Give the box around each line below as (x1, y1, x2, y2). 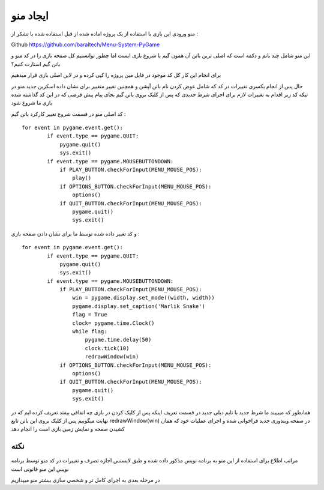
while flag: (72, 328, 107, 335)
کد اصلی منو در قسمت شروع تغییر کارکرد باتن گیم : (11, 110, 126, 117)
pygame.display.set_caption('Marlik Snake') (72, 303, 205, 309)
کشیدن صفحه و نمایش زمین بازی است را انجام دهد (11, 425, 125, 432)
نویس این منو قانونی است (11, 465, 69, 473)
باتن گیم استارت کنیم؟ (11, 60, 61, 67)
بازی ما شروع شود (11, 99, 53, 106)
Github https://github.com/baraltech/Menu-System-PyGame (11, 41, 160, 48)
